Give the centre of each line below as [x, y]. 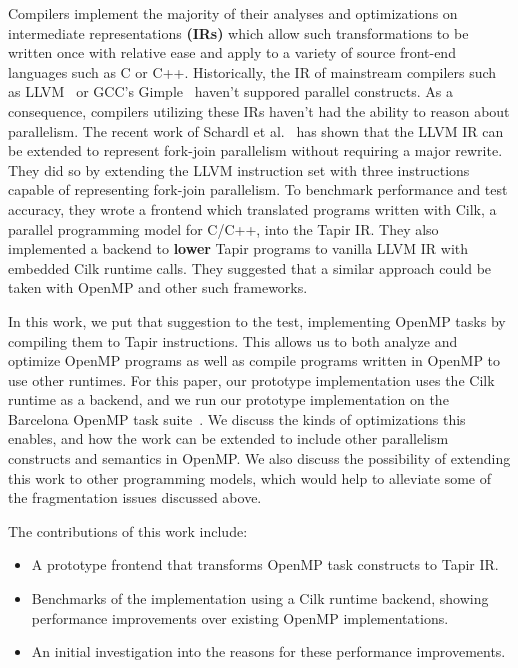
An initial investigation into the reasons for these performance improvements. [268, 651]
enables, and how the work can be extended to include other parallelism [228, 438]
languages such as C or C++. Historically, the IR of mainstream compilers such [252, 71]
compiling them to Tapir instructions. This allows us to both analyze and [233, 340]
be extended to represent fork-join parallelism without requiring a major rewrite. [255, 150]
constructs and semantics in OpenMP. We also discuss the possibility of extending [259, 458]
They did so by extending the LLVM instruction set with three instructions [239, 169]
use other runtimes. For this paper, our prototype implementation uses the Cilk [251, 379]
